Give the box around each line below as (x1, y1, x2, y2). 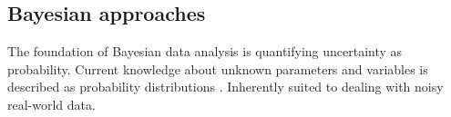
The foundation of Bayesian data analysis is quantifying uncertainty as (7, 42, 403, 61)
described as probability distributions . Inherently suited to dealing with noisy (7, 77, 444, 96)
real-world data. (7, 94, 96, 113)
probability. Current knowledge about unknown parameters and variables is (7, 59, 428, 78)
